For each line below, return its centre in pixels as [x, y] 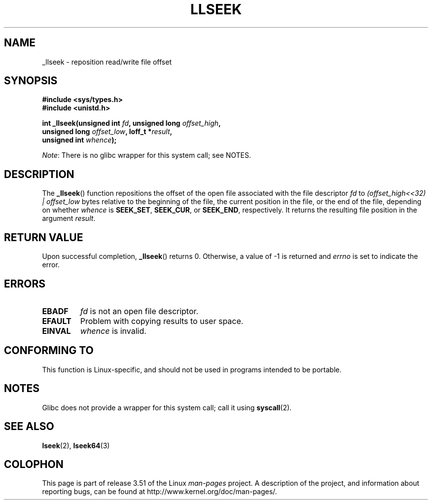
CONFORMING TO [49, 351]
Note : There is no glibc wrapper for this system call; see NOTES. [147, 155]
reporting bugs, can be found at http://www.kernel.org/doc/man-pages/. [160, 492]
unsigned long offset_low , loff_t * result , [107, 132]
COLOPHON [34, 464]
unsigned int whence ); [79, 140]
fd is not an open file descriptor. [139, 311]
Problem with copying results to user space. [162, 321]
